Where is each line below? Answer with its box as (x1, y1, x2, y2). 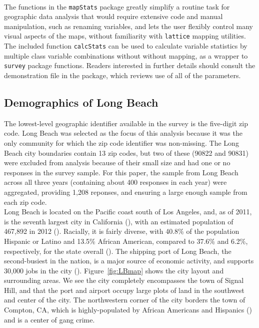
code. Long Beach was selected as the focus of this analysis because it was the (4, 128, 242, 138)
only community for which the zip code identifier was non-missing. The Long (4, 137, 239, 148)
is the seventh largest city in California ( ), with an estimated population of (4, 216, 233, 226)
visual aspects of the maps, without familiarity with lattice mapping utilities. (4, 31, 246, 41)
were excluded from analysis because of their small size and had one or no (4, 157, 230, 168)
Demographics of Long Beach (4, 94, 158, 110)
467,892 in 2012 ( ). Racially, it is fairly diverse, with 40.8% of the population (4, 226, 239, 236)
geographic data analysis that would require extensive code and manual (4, 11, 223, 22)
